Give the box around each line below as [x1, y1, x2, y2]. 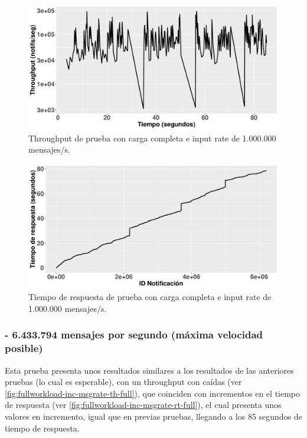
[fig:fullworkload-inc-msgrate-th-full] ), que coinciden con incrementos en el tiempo [5, 387, 301, 399]
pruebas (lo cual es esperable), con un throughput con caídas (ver [5, 376, 242, 388]
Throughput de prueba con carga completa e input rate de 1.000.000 [28, 131, 276, 144]
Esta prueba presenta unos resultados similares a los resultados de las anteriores [5, 364, 294, 376]
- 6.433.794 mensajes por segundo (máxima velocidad [5, 327, 263, 342]
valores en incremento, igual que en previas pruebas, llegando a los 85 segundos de [5, 410, 302, 423]
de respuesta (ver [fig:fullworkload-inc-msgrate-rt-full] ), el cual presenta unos [5, 399, 282, 411]
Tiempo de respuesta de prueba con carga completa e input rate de [28, 291, 272, 303]
